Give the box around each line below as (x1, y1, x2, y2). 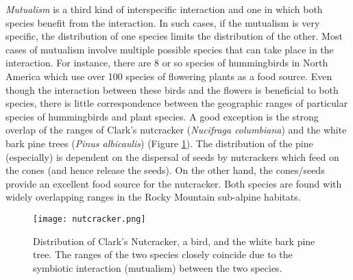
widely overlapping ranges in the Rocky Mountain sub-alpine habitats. (5, 190, 301, 204)
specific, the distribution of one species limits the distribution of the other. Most (5, 29, 343, 43)
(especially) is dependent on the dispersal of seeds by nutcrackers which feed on (5, 149, 339, 164)
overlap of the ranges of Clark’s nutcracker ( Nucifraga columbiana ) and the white (5, 123, 347, 137)
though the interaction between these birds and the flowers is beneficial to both (5, 82, 339, 97)
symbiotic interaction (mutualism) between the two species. (33, 260, 282, 275)
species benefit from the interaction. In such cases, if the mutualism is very (5, 15, 320, 29)
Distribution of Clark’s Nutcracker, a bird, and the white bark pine (33, 233, 315, 248)
